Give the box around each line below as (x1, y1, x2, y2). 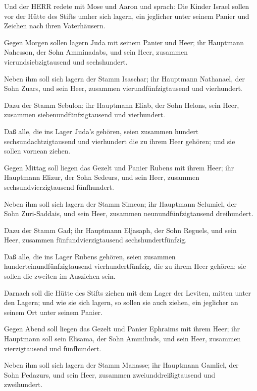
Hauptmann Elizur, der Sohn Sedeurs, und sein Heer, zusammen (4, 172, 200, 182)
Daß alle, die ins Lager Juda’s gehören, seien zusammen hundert (4, 126, 199, 136)
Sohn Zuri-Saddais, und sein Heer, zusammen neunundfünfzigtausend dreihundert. (4, 208, 254, 219)
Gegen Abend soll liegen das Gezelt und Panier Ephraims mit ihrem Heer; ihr (4, 323, 240, 334)
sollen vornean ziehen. (4, 146, 70, 156)
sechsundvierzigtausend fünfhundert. (4, 181, 114, 192)
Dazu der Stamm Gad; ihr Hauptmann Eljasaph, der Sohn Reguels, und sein (4, 225, 237, 235)
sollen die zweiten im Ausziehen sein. (4, 271, 116, 281)
